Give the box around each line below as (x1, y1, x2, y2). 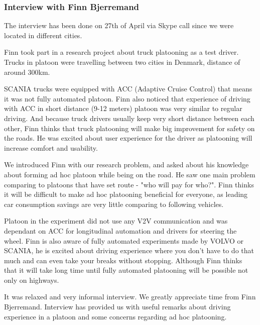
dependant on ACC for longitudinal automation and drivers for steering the (4, 225, 237, 236)
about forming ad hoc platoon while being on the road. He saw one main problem (4, 169, 255, 179)
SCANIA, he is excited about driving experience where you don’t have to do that (4, 245, 254, 256)
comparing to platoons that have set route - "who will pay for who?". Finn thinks (4, 179, 254, 189)
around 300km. (4, 66, 50, 77)
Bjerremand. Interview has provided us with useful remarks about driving (4, 301, 231, 312)
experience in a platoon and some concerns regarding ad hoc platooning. (4, 311, 227, 321)
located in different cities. (4, 30, 82, 40)
